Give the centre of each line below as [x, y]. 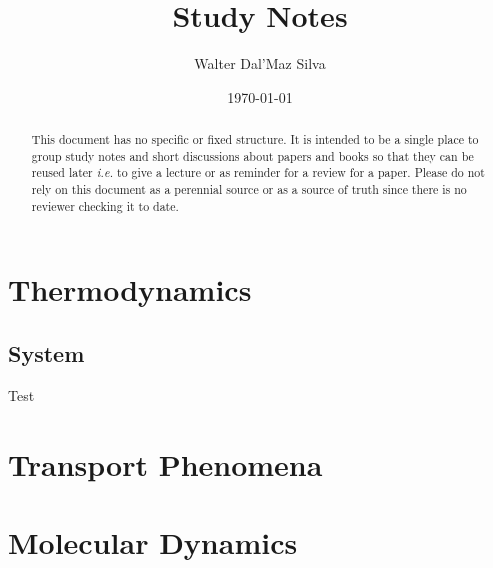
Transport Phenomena [165, 463]
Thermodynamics [130, 289]
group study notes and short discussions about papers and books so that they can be [252, 155]
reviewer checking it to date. [105, 205]
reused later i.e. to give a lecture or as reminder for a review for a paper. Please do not [258, 172]
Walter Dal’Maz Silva [260, 63]
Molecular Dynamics [153, 541]
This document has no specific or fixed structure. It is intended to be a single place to [255, 139]
